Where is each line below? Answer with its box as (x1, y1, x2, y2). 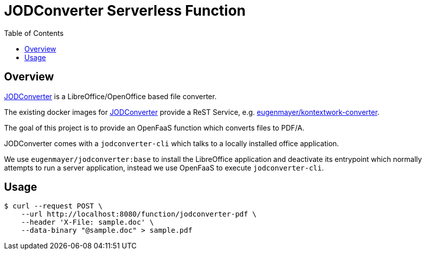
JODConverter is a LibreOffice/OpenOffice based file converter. (4, 92, 217, 101)
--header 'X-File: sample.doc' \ (21, 218, 154, 227)
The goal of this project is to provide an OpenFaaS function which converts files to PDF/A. (4, 123, 305, 132)
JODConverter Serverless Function (4, 2, 246, 19)
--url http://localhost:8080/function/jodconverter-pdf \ (21, 210, 257, 219)
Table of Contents (4, 28, 64, 37)
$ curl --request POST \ (4, 202, 103, 210)
